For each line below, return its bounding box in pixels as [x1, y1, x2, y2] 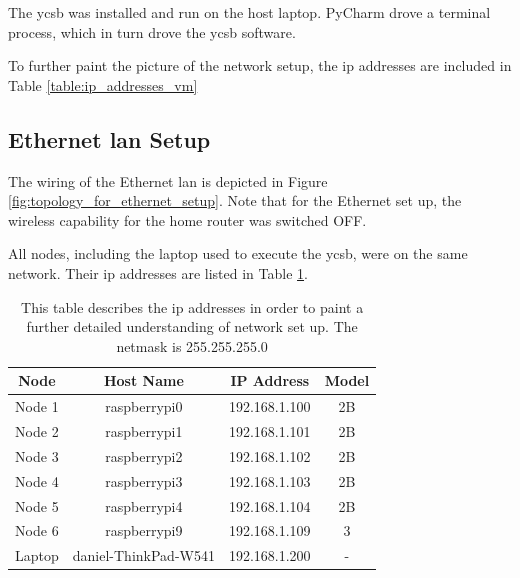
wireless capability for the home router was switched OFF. [8, 209, 367, 230]
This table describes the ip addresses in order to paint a [21, 296, 364, 317]
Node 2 [15, 421, 59, 442]
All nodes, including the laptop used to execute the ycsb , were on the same [8, 243, 468, 264]
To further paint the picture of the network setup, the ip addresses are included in [8, 55, 512, 76]
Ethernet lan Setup [8, 123, 211, 154]
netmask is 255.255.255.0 [116, 335, 268, 356]
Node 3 [15, 445, 59, 466]
